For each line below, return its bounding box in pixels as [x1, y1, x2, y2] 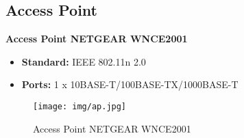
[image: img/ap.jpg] [33, 101, 127, 111]
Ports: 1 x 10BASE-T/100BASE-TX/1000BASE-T [21, 77, 239, 92]
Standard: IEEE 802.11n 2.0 [21, 54, 146, 68]
